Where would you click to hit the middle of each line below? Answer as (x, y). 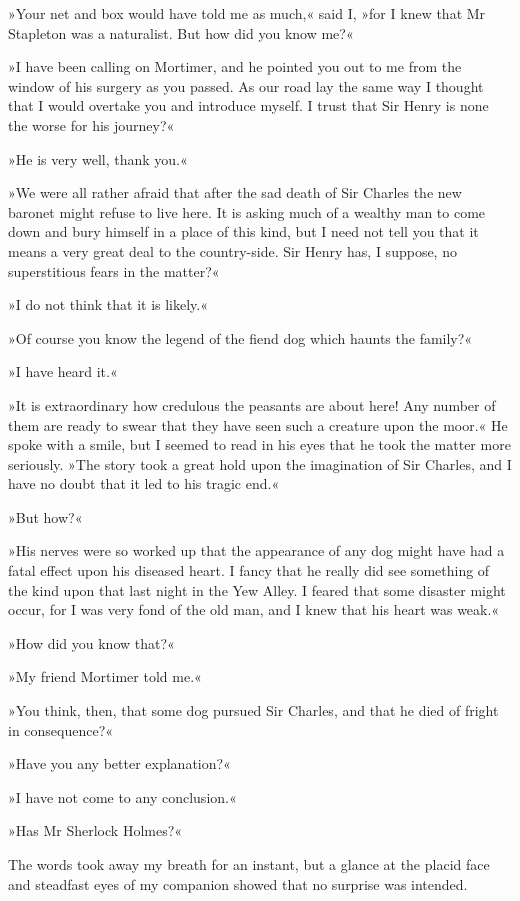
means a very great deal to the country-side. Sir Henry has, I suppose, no (232, 250)
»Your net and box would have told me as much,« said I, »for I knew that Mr (247, 13)
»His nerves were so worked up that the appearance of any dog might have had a (256, 550)
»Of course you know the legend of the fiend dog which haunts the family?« (240, 337)
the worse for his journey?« (91, 124)
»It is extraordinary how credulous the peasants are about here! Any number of (252, 404)
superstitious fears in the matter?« (114, 270)
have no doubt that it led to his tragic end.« (144, 483)
